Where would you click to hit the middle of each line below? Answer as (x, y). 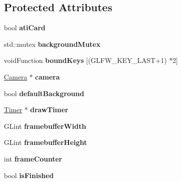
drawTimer (49, 110)
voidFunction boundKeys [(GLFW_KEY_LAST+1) (86, 60)
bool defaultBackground (44, 93)
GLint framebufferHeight (45, 142)
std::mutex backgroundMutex (52, 44)
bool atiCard (25, 28)
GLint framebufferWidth (45, 126)
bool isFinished (29, 175)
